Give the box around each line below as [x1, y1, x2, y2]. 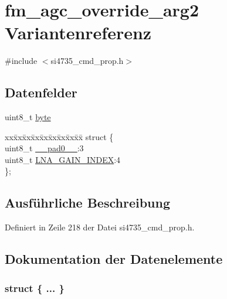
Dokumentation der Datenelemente [5, 250, 223, 268]
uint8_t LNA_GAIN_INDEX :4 [5, 153, 121, 165]
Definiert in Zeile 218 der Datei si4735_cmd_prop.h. [5, 221, 195, 233]
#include [5, 55, 38, 67]
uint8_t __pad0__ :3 [5, 142, 84, 154]
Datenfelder [5, 83, 77, 101]
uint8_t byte [5, 111, 51, 123]
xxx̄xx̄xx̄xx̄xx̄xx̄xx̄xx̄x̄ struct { [5, 130, 114, 142]
